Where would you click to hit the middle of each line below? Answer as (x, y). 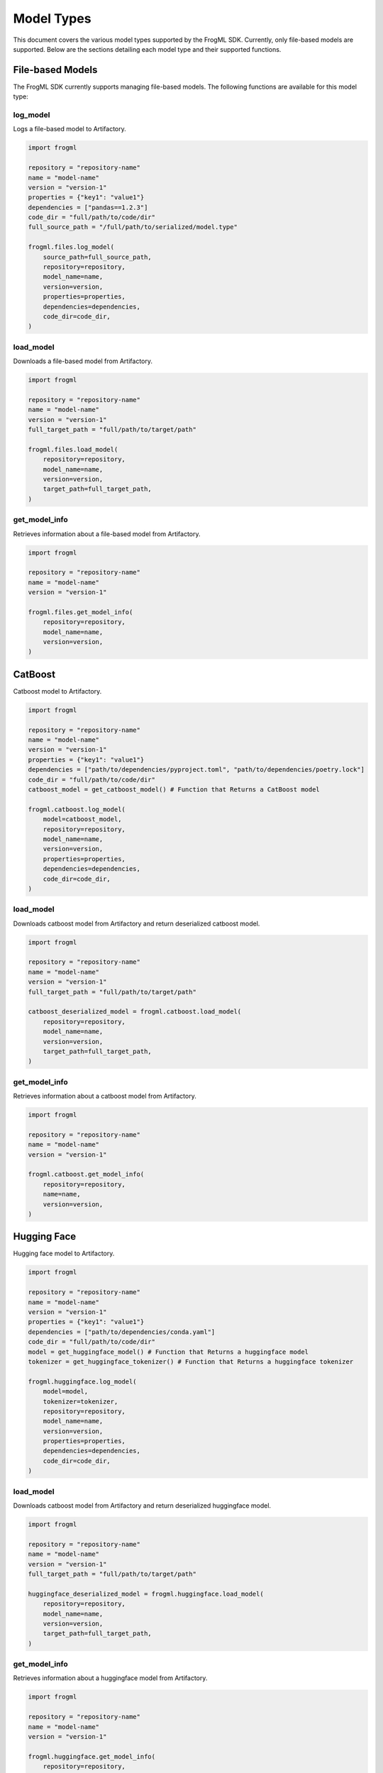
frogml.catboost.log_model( (77, 809)
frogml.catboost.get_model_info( (86, 1174)
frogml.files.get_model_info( (81, 612)
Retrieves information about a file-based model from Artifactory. (107, 534)
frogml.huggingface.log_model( (83, 1382)
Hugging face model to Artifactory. (64, 1254)
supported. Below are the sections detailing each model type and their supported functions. (147, 49)
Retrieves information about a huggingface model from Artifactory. (110, 1678)
